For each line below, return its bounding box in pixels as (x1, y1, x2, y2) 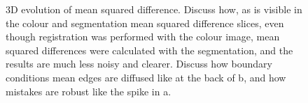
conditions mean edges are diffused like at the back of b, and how (6, 70, 286, 84)
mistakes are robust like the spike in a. (6, 84, 171, 98)
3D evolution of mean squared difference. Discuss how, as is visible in (6, 2, 302, 16)
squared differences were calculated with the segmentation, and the (6, 42, 293, 57)
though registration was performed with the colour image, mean (6, 29, 280, 44)
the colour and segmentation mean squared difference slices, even (6, 15, 284, 30)
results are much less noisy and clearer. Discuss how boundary (6, 56, 272, 71)
